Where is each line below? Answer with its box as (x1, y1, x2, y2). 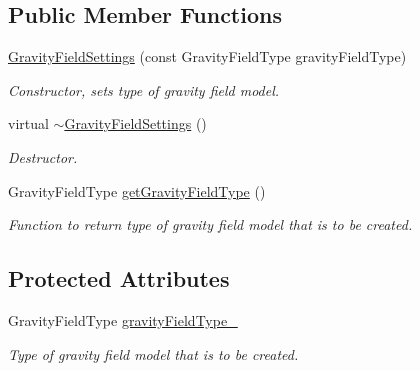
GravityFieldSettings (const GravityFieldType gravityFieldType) (8, 46, 407, 67)
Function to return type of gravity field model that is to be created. (8, 214, 413, 235)
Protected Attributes (8, 263, 230, 294)
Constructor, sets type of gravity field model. (8, 79, 280, 100)
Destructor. (8, 146, 78, 167)
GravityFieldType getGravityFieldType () (8, 180, 266, 201)
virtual (8, 113, 49, 134)
